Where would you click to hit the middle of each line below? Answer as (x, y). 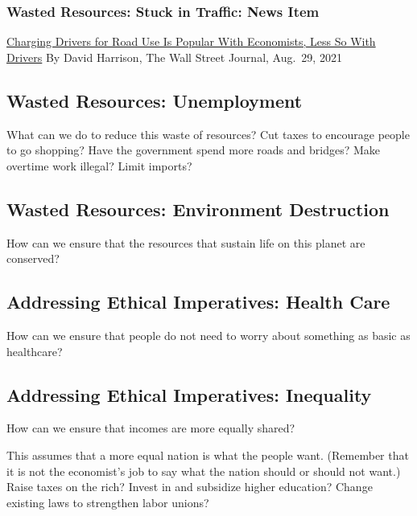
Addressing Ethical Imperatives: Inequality (189, 394)
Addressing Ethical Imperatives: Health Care (198, 302)
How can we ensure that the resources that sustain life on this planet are (186, 242)
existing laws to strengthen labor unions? (108, 502)
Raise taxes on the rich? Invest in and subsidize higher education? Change (190, 487)
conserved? (33, 258)
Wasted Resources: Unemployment (155, 100)
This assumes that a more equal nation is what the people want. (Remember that (208, 455)
